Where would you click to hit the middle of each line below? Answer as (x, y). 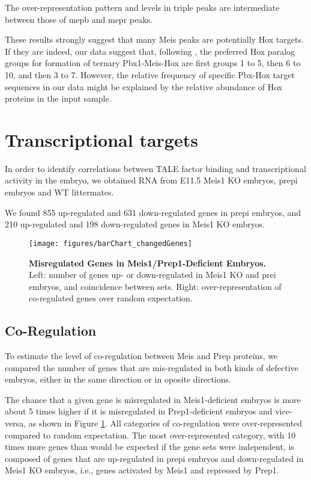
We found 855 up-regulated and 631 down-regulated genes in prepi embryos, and (153, 212)
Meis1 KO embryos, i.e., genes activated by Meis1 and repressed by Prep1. (142, 470)
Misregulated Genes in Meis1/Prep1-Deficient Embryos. (148, 263)
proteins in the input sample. (58, 98)
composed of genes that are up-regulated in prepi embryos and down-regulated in (154, 458)
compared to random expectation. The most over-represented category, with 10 (150, 435)
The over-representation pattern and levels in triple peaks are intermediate (142, 7)
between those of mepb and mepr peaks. (79, 19)
